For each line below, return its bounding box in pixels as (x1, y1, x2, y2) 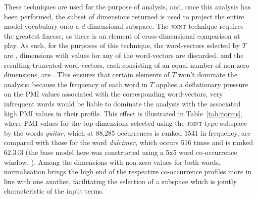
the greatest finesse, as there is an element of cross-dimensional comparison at (4, 30, 240, 41)
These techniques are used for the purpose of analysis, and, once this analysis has (4, 1, 251, 11)
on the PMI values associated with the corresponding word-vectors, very (4, 89, 223, 99)
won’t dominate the (178, 69, 238, 80)
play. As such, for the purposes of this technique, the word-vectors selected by (4, 40, 240, 50)
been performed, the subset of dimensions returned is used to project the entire (4, 11, 244, 21)
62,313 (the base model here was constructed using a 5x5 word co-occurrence (4, 147, 237, 157)
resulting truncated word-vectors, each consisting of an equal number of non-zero (4, 59, 250, 70)
